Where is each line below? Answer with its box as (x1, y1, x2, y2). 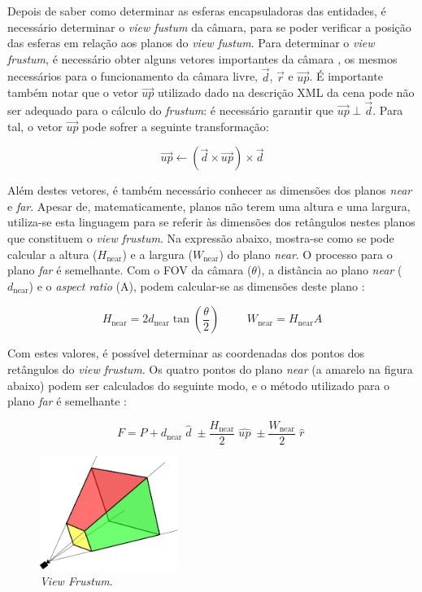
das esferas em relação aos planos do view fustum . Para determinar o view (7, 34, 375, 51)
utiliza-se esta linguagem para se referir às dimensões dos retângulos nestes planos (7, 213, 415, 230)
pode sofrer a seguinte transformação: (82, 117, 269, 134)
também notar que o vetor (7, 84, 138, 101)
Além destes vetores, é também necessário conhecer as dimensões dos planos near (7, 182, 412, 199)
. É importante (309, 68, 383, 85)
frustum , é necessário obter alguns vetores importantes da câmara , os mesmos (7, 50, 398, 67)
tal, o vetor (7, 117, 63, 134)
